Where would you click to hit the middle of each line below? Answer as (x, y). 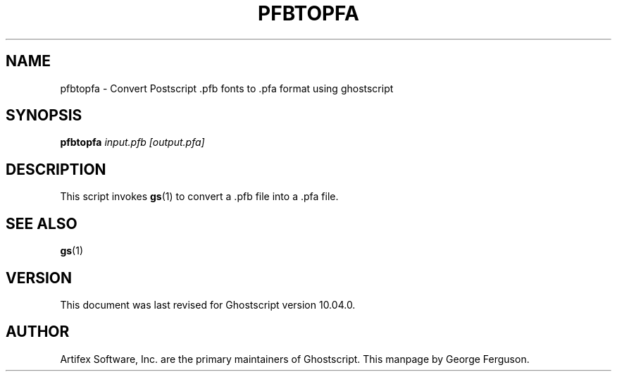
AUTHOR (38, 332)
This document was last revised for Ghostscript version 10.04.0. (208, 304)
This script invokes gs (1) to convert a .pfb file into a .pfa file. (199, 197)
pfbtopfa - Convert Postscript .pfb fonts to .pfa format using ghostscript (227, 88)
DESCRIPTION (56, 169)
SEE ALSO (42, 223)
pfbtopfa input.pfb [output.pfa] (132, 142)
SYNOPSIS (44, 116)
